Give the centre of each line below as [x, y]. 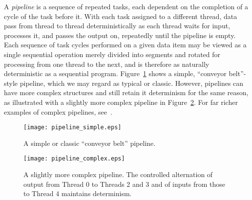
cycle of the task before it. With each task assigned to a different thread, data [121, 16]
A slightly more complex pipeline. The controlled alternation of [118, 174]
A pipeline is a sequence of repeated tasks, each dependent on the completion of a [126, 6]
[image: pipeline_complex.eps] [74, 159]
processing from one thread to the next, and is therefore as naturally [107, 64]
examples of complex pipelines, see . [58, 111]
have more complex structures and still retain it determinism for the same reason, [126, 92]
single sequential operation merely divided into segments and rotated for [112, 54]
